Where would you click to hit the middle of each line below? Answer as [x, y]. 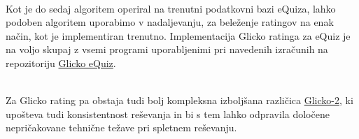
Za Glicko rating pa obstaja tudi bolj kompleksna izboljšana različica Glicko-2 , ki [179, 100]
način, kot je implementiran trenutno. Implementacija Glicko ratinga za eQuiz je [178, 35]
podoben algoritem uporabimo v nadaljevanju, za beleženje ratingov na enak [170, 22]
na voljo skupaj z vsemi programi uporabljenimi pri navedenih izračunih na [167, 49]
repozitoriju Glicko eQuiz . [61, 63]
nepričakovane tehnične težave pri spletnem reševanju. [121, 127]
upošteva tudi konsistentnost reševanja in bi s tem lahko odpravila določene [168, 114]
